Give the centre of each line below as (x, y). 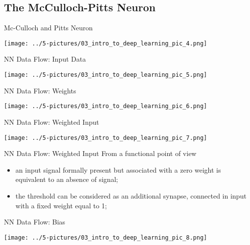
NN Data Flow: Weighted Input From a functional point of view (100, 153)
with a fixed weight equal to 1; (61, 205)
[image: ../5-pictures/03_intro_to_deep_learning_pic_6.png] (106, 106)
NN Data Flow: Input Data (45, 59)
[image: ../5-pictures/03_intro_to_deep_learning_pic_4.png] (106, 43)
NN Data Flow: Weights (40, 90)
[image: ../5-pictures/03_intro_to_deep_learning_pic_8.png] (106, 237)
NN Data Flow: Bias (35, 222)
